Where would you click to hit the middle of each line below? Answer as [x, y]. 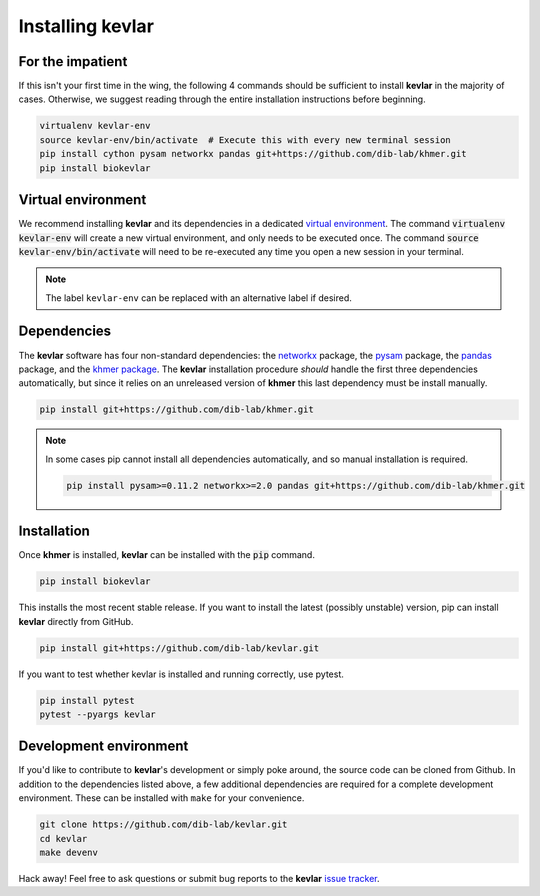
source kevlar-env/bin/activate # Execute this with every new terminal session [245, 139]
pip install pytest [87, 700]
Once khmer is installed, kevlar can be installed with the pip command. [166, 555]
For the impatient [73, 61]
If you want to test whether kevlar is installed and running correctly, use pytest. [181, 674]
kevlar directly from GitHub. [76, 621]
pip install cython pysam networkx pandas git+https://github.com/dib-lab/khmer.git [253, 154]
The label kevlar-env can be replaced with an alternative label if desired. [198, 297]
